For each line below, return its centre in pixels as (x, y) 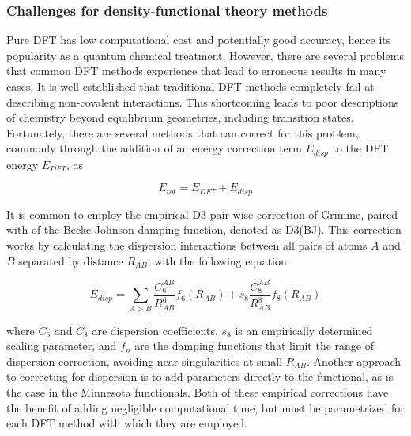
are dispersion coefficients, (155, 330)
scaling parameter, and (62, 346)
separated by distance (71, 260)
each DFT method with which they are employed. (127, 423)
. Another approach (354, 361)
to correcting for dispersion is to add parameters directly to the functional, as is (200, 376)
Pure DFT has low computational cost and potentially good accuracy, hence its (199, 40)
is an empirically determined (304, 330)
